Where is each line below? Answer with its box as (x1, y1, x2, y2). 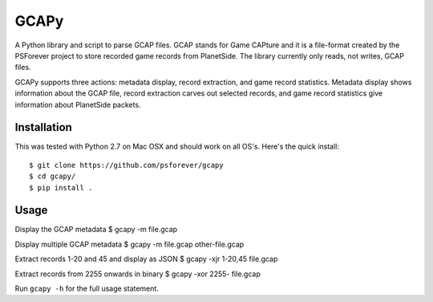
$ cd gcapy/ (29, 172, 76, 181)
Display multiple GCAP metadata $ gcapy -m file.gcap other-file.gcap (14, 239, 245, 249)
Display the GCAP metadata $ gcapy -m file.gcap (14, 225, 178, 235)
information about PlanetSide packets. (14, 100, 141, 109)
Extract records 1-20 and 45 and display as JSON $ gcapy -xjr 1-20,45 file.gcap (14, 254, 278, 264)
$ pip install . (29, 183, 93, 192)
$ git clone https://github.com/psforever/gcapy (29, 161, 224, 169)
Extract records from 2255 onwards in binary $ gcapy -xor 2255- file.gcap (14, 269, 261, 279)
